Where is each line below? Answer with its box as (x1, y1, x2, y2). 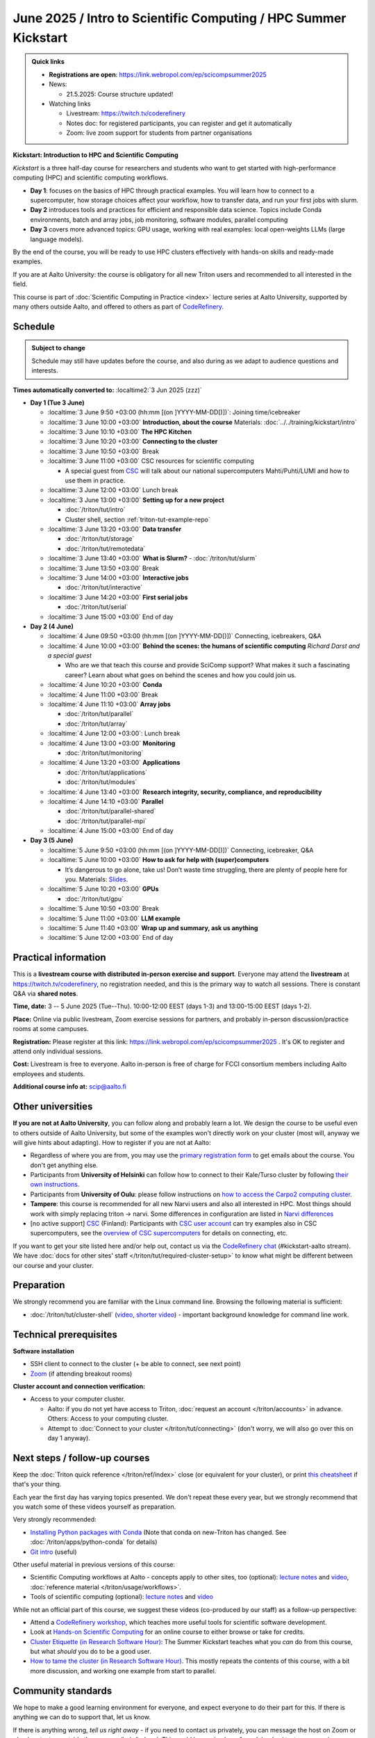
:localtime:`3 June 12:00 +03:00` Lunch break (47, 486, 178, 494)
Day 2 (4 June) (30, 622, 74, 631)
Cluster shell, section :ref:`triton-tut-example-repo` (65, 515, 211, 523)
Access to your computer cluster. (30, 1395, 126, 1404)
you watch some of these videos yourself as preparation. (12, 1502, 176, 1511)
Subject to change (31, 344, 86, 352)
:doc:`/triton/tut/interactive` (65, 583, 143, 592)
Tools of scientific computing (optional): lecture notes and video (30, 1593, 214, 1601)
